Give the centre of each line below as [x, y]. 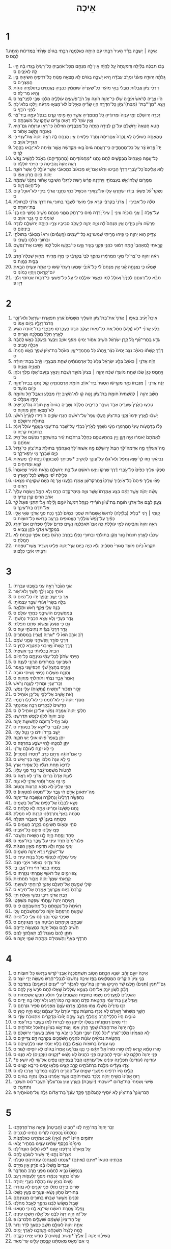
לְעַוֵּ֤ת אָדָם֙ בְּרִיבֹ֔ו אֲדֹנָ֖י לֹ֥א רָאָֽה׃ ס [43, 775]
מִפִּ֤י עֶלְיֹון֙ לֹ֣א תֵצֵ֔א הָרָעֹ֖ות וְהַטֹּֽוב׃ [42, 786]
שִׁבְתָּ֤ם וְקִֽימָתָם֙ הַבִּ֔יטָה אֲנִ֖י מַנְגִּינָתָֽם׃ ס [48, 922]
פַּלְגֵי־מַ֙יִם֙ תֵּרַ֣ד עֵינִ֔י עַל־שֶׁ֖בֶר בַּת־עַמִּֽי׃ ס [48, 840]
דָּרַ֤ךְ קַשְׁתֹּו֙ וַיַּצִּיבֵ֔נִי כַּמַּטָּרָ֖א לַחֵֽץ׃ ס [43, 645]
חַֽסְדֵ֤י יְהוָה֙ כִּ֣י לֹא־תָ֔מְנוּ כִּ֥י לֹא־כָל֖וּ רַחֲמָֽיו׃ [49, 699]
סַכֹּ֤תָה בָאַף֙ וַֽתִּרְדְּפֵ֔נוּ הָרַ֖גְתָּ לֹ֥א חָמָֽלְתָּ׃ [47, 813]
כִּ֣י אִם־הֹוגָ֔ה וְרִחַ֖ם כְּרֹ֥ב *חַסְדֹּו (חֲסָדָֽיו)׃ [47, 754]
